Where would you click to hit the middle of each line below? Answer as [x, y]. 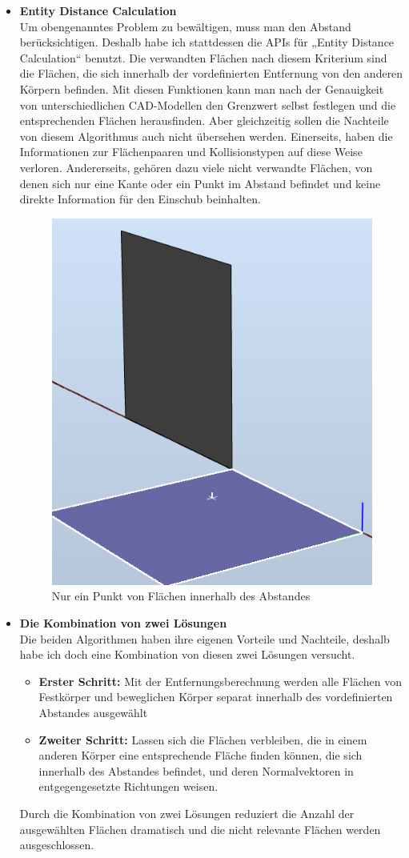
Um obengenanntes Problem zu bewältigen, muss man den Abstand [185, 26]
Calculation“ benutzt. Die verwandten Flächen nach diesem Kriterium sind [203, 57]
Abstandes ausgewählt [93, 712]
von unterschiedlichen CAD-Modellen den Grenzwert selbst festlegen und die [208, 104]
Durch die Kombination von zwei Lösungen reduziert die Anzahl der [187, 813]
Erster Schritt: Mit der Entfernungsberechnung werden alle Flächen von [220, 681]
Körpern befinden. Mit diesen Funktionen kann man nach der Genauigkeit [202, 88]
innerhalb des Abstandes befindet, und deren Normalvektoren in [196, 770]
